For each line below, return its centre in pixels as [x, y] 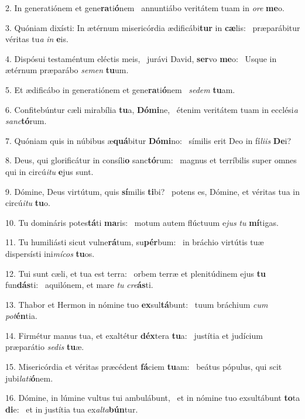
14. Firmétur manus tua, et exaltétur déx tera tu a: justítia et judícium [134, 335]
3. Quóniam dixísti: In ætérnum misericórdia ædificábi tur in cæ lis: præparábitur [153, 27]
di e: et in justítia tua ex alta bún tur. [72, 409]
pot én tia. [21, 316]
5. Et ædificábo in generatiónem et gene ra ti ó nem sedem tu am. [120, 89]
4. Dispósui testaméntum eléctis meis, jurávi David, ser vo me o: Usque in [141, 58]
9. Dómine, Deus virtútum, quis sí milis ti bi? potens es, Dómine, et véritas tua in [152, 191]
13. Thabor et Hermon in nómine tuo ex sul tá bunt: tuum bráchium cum [137, 304]
